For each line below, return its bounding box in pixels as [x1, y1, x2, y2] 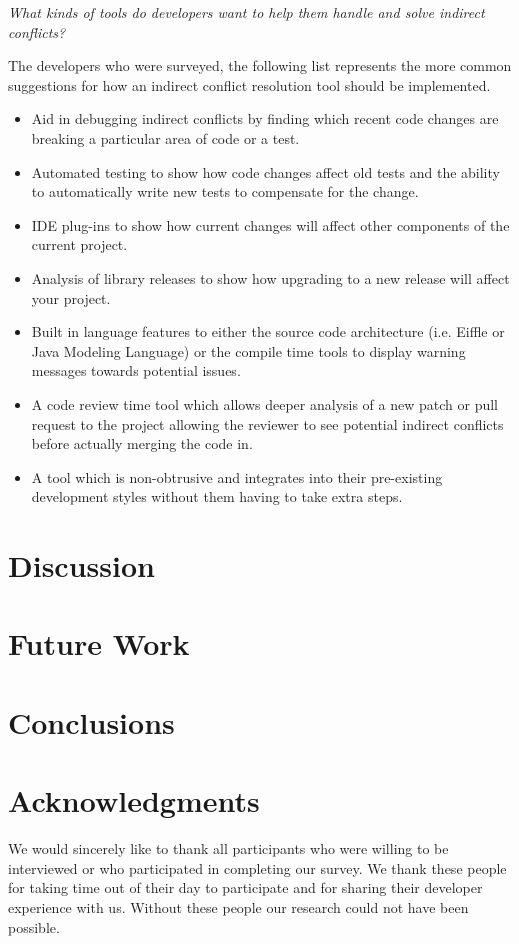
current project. [31, 234, 128, 255]
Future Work [8, 623, 190, 664]
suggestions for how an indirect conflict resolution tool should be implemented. [8, 74, 491, 95]
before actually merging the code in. [31, 433, 253, 454]
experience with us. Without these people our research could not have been [8, 896, 469, 917]
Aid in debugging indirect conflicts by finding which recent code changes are [31, 108, 499, 129]
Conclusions [8, 701, 175, 742]
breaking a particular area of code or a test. [31, 127, 300, 148]
